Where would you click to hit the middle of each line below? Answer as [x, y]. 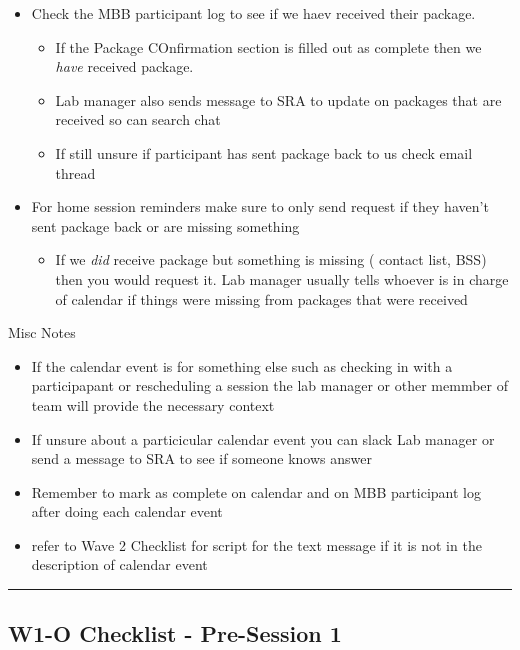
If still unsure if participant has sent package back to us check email [264, 152]
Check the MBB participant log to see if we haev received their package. [253, 13]
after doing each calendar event [127, 511]
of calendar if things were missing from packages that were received [261, 298]
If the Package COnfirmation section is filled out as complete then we [268, 46]
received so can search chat [138, 119]
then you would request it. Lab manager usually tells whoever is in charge [282, 278]
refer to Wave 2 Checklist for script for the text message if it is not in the [256, 544]
